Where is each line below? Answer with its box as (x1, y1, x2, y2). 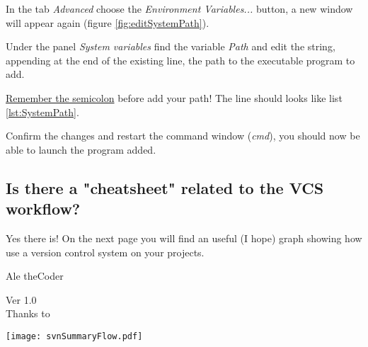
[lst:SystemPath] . (6, 104, 79, 119)
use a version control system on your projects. (6, 244, 205, 259)
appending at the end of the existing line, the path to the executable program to (6, 52, 355, 67)
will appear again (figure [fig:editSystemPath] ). (6, 15, 209, 30)
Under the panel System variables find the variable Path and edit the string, (6, 39, 335, 54)
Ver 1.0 (6, 292, 37, 307)
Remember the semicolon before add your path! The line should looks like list (6, 90, 343, 105)
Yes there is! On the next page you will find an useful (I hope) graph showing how (6, 230, 362, 245)
